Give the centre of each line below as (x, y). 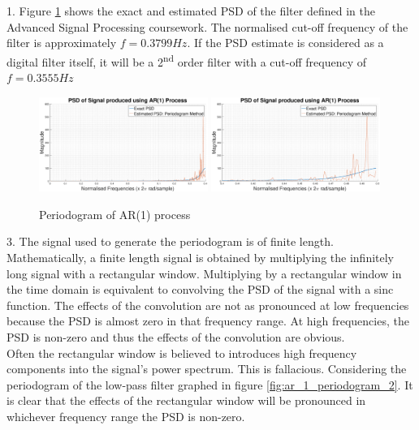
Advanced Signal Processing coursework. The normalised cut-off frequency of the (207, 26)
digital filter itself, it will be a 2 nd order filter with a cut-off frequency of (186, 60)
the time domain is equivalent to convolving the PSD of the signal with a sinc (200, 289)
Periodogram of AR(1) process (115, 214)
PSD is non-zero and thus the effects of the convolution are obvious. (176, 337)
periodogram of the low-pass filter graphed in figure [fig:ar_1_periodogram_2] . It (210, 384)
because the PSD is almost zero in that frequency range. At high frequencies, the (208, 321)
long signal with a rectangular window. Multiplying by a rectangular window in (204, 273)
